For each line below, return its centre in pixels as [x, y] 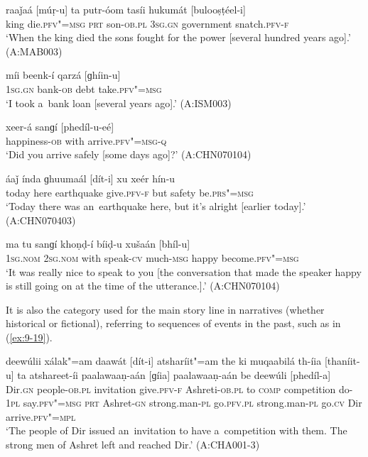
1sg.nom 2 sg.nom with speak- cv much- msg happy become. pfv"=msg [152, 257]
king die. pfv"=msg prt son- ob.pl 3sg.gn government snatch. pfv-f [147, 23]
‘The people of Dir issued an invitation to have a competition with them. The [177, 430]
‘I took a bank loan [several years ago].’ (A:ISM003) [119, 103]
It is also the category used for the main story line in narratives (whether [165, 309]
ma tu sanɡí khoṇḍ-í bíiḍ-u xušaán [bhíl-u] [98, 244]
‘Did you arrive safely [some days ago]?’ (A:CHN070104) [129, 154]
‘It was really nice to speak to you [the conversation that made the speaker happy [184, 271]
